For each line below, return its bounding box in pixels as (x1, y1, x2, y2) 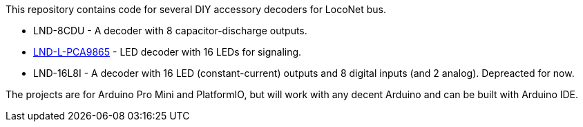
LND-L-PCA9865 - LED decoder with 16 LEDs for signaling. (33, 46, 302, 58)
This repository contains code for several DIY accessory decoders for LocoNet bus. (6, 3, 387, 15)
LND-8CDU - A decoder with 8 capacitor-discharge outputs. (33, 25, 307, 36)
